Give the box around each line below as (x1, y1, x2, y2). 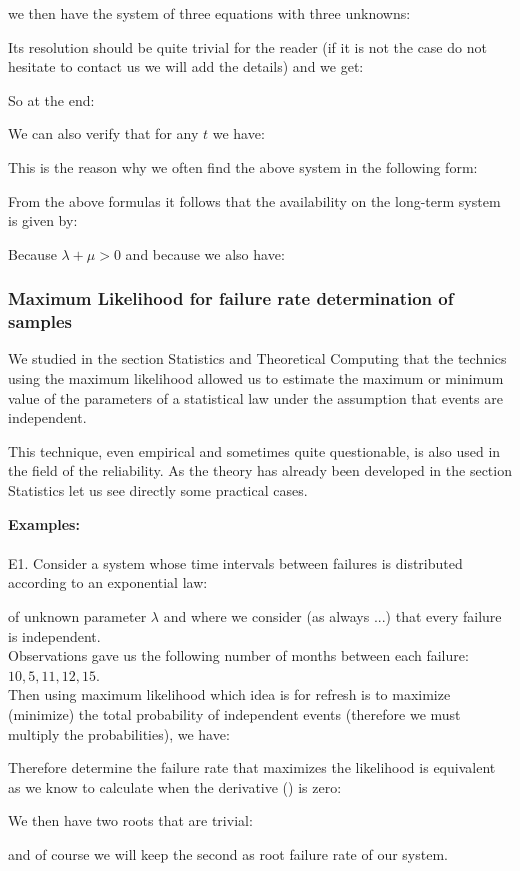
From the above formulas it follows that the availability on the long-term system (8, 190, 501, 211)
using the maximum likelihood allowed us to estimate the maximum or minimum (8, 368, 504, 389)
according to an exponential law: (8, 572, 208, 593)
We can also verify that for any (8, 123, 199, 144)
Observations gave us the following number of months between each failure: (8, 645, 469, 666)
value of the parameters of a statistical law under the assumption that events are (8, 387, 503, 408)
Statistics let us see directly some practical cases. (8, 480, 308, 501)
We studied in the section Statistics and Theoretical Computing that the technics (8, 348, 507, 369)
